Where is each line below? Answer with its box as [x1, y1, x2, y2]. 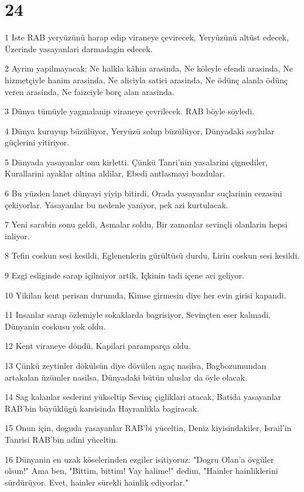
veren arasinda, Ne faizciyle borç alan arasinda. [5, 85, 175, 97]
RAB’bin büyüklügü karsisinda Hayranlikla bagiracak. [5, 402, 200, 414]
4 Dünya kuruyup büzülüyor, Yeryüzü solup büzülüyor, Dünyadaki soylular [5, 124, 275, 137]
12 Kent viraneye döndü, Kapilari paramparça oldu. [5, 340, 191, 352]
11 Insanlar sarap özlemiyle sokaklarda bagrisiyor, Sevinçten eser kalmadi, [5, 308, 271, 321]
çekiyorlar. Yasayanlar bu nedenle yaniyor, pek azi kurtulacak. [5, 198, 228, 211]
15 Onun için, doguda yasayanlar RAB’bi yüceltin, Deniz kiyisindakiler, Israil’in [5, 422, 292, 434]
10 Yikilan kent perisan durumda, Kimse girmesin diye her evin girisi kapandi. [5, 289, 286, 301]
